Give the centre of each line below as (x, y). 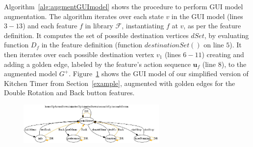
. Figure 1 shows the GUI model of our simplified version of (159, 73)
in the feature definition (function (92, 45)
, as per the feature (212, 26)
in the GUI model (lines (207, 16)
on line (214, 45)
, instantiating (143, 26)
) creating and (223, 54)
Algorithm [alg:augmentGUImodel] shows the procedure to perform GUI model (124, 6)
